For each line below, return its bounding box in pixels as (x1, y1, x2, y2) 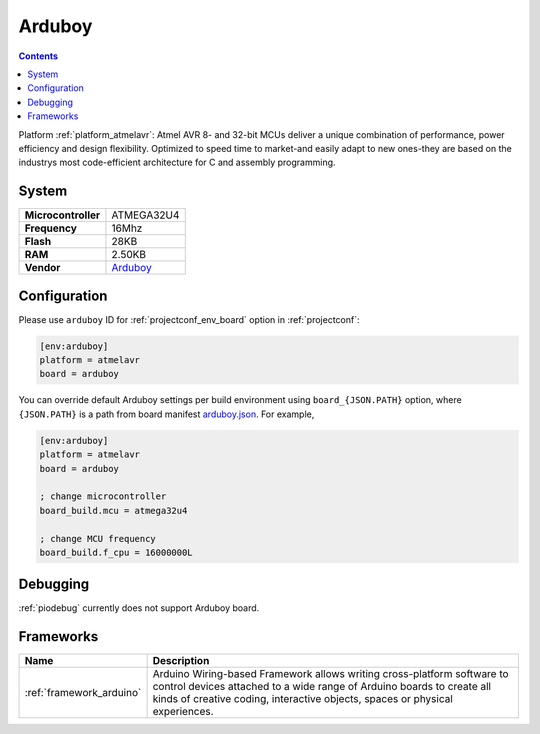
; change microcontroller (39, 491, 167, 502)
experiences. (152, 705, 214, 719)
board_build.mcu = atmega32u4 (39, 505, 188, 516)
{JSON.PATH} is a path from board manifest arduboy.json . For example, (18, 408, 315, 420)
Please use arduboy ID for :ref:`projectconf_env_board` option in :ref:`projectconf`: (18, 313, 360, 325)
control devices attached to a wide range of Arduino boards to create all (152, 680, 492, 694)
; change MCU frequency (39, 533, 157, 544)
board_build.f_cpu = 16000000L (39, 546, 194, 558)
